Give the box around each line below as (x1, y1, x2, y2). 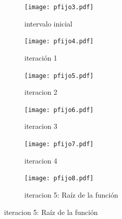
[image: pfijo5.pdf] (24, 72, 94, 79)
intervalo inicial (24, 18, 73, 29)
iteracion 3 (24, 121, 57, 131)
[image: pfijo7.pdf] (24, 141, 94, 148)
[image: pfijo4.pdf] (24, 38, 94, 45)
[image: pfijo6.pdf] (24, 106, 94, 114)
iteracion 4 (24, 155, 57, 166)
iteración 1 (24, 52, 57, 63)
